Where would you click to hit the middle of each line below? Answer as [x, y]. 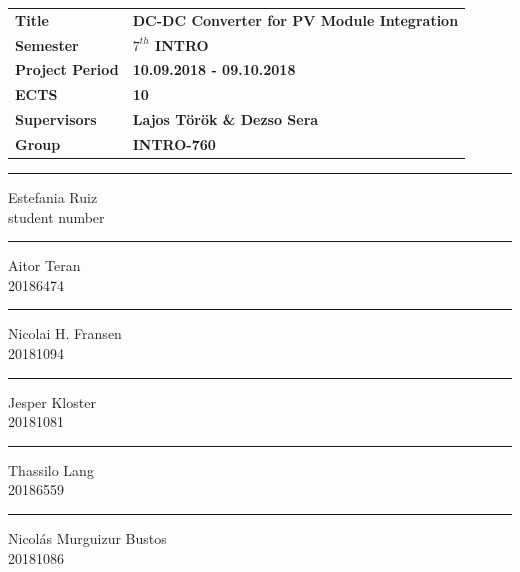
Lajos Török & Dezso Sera [225, 119]
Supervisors [56, 119]
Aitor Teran [44, 265]
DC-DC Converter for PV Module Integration [295, 19]
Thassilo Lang [51, 469]
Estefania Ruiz [53, 197]
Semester [47, 44]
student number [56, 216]
